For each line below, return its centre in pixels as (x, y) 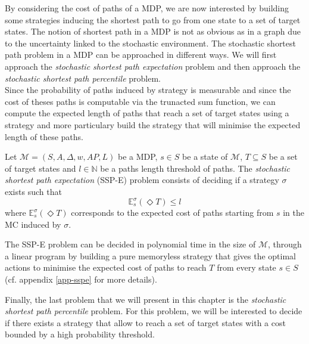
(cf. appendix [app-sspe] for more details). (81, 279)
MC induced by (33, 224)
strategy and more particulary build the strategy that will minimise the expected (153, 124)
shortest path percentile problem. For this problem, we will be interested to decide (154, 311)
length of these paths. (44, 136)
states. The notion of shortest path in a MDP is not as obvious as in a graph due (153, 31)
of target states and (40, 168)
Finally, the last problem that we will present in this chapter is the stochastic (146, 299)
